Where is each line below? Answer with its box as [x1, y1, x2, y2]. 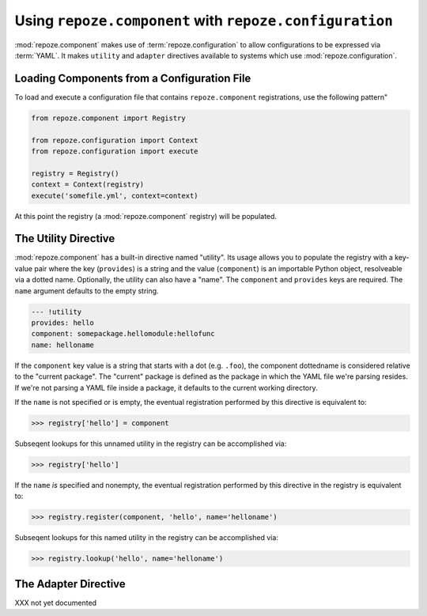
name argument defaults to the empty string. [14, 285, 159, 296]
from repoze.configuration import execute [31, 147, 198, 156]
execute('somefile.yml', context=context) [31, 191, 198, 200]
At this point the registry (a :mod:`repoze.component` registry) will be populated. [14, 211, 277, 221]
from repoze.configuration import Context [31, 135, 198, 145]
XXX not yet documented [14, 598, 97, 607]
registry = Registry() [31, 168, 119, 178]
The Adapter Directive [14, 577, 126, 591]
